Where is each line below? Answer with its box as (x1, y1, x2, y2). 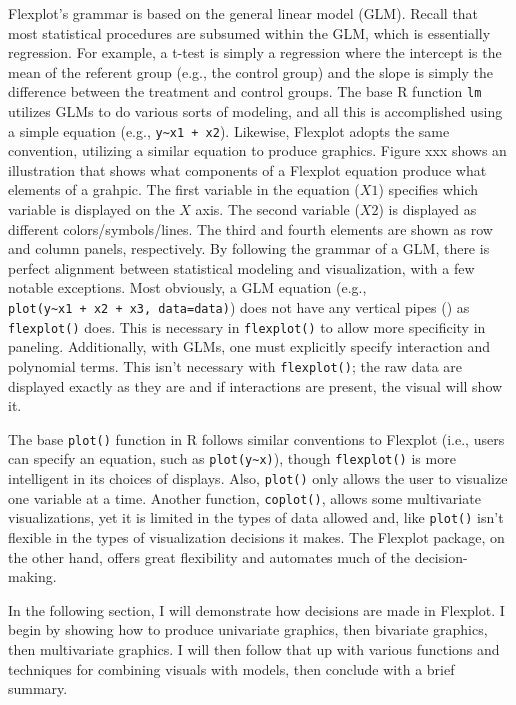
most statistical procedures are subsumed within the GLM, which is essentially (8, 22, 491, 43)
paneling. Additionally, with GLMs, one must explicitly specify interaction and (8, 336, 491, 357)
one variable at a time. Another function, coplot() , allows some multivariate (8, 487, 481, 508)
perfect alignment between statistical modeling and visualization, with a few (8, 257, 475, 278)
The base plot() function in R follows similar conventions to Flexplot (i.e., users (8, 428, 505, 449)
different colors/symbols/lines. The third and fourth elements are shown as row (8, 218, 493, 239)
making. (8, 566, 57, 587)
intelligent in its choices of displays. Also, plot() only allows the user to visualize (8, 468, 508, 489)
